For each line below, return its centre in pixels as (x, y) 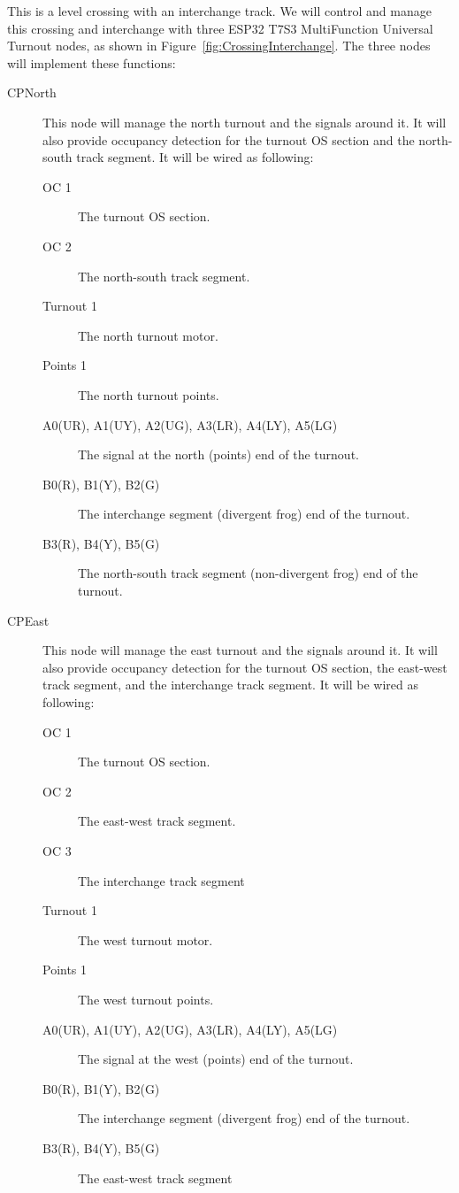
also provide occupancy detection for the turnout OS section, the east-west (245, 667)
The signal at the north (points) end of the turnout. (218, 454)
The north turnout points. (149, 394)
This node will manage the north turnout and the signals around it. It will (245, 122)
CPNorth (32, 92)
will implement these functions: (92, 62)
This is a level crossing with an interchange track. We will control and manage (219, 11)
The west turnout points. (146, 999)
